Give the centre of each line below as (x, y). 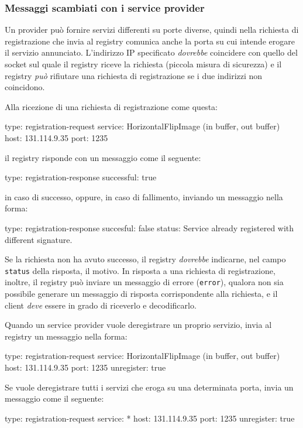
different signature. (39, 239)
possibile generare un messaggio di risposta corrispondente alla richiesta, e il (141, 294)
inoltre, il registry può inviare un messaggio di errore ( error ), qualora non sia (144, 282)
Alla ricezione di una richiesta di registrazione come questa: (111, 106)
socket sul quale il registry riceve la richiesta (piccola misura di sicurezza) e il (143, 64)
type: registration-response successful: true (81, 177)
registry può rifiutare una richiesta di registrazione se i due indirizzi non (134, 75)
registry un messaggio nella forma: (66, 336)
